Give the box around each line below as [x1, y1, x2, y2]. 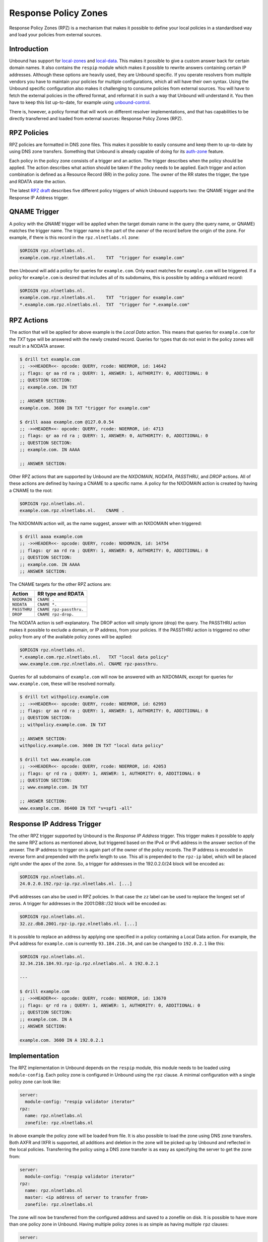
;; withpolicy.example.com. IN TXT [19, 722, 106, 727]
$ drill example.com [19, 989, 69, 995]
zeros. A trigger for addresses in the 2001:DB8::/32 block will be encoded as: [9, 901, 167, 907]
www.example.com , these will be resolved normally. [9, 681, 116, 687]
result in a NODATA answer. [9, 343, 66, 349]
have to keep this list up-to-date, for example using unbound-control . [9, 99, 151, 105]
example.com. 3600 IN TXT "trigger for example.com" [19, 405, 151, 411]
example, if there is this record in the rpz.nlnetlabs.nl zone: [9, 234, 140, 240]
